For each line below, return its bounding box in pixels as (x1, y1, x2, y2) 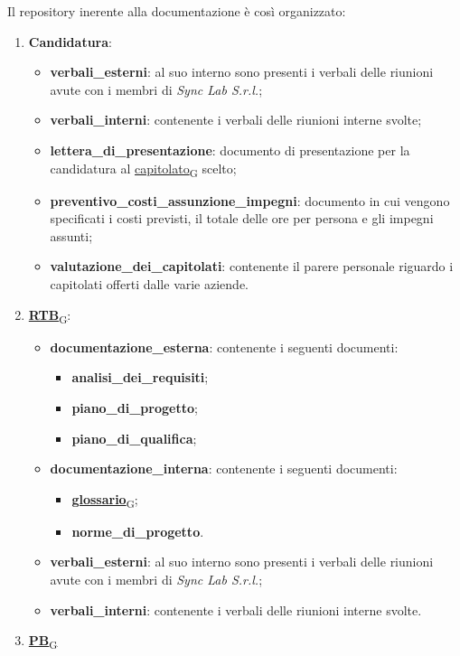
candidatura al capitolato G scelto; (50, 158, 237, 180)
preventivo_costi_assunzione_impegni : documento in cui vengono (50, 191, 450, 210)
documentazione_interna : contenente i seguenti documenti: (50, 459, 398, 478)
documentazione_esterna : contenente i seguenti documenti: (50, 337, 399, 356)
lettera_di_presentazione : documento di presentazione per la (50, 140, 410, 159)
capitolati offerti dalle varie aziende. (50, 275, 249, 294)
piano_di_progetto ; (71, 398, 198, 417)
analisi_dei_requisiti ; (71, 368, 209, 387)
